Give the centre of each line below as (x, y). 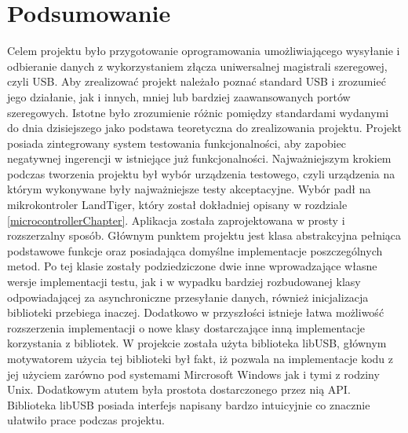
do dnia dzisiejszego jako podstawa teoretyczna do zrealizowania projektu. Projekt (205, 128)
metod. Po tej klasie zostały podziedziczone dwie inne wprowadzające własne (192, 266)
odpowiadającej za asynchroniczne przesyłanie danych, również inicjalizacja (188, 297)
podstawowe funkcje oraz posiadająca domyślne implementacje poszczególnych (195, 250)
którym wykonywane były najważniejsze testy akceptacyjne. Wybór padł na (189, 189)
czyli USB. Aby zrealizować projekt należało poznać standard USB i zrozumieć (197, 81)
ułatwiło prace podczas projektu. (86, 420)
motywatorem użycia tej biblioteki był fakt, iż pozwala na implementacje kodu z (200, 358)
